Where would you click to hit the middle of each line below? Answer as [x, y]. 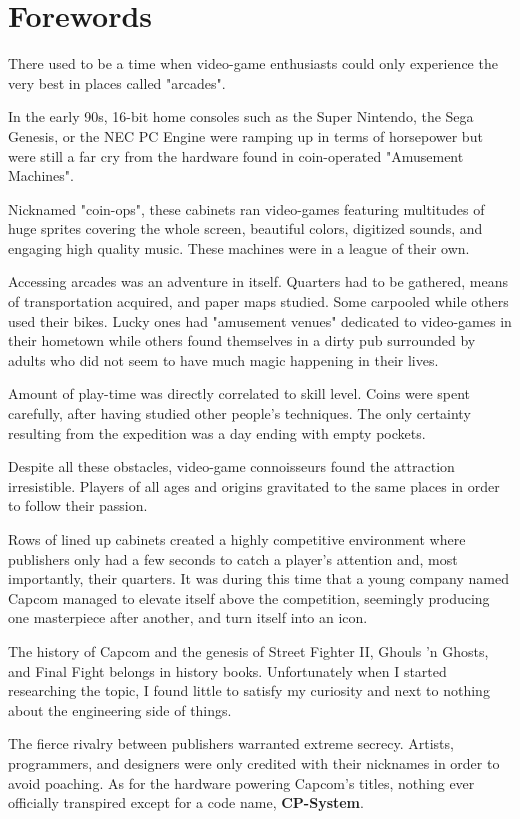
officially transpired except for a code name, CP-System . [186, 802]
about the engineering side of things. [120, 709]
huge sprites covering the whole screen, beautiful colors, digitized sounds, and [245, 228]
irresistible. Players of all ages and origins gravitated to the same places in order [254, 485]
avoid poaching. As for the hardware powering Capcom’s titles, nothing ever [241, 782]
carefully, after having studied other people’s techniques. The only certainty [239, 413]
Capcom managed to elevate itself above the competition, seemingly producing [249, 597]
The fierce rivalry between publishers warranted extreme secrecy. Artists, [231, 743]
